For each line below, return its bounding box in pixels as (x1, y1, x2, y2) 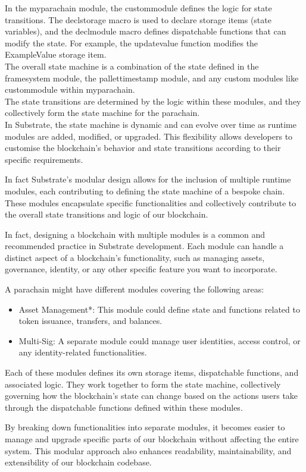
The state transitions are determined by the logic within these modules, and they (5, 95, 301, 107)
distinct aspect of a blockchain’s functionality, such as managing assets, (5, 251, 265, 263)
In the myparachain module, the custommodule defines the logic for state (5, 2, 272, 14)
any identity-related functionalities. (18, 346, 147, 358)
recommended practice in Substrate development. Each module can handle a (5, 240, 284, 252)
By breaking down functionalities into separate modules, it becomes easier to (5, 421, 285, 433)
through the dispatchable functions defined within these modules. (5, 401, 243, 413)
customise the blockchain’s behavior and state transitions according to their (5, 141, 281, 154)
